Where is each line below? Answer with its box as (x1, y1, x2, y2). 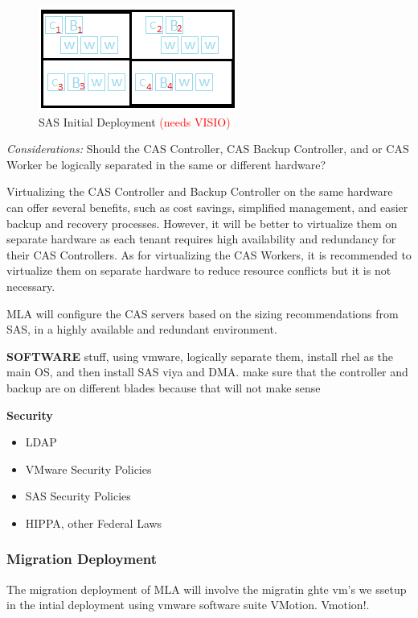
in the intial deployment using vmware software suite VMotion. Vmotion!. (6, 596, 370, 613)
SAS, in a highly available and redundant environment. (6, 321, 277, 338)
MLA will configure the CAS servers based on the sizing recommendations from (6, 305, 399, 321)
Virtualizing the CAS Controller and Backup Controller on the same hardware (6, 183, 393, 200)
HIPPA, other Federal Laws (25, 514, 162, 531)
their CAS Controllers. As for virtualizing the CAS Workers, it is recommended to (6, 246, 412, 263)
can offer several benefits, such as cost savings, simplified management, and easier (6, 198, 408, 215)
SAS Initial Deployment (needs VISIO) (39, 113, 231, 130)
